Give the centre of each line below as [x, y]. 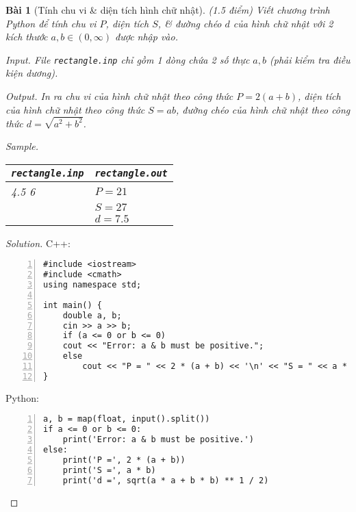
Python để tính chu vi [51, 23]
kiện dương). [32, 73]
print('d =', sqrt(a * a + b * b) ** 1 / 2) [166, 480]
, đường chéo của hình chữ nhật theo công [263, 109]
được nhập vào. [147, 37]
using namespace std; [92, 285]
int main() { [73, 305]
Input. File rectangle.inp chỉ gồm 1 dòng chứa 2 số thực [128, 59]
